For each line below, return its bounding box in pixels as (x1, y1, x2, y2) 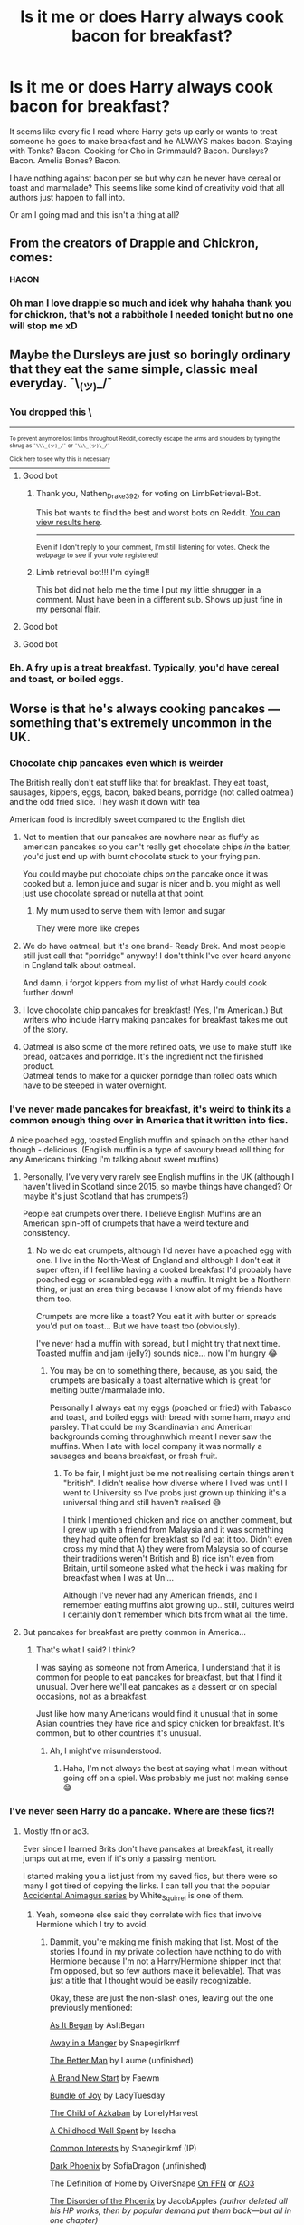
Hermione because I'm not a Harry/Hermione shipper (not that (49, 1955, 282, 1966)
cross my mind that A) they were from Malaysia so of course (62, 1544, 289, 1554)
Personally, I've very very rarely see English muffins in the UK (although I (22, 1171, 295, 1182)
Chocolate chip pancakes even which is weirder (9, 756, 224, 769)
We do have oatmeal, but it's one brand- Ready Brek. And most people (22, 940, 287, 951)
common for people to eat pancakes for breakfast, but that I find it (35, 1671, 283, 1682)
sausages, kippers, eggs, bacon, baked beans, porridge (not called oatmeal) (9, 787, 294, 798)
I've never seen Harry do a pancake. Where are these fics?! (9, 1805, 275, 1818)
